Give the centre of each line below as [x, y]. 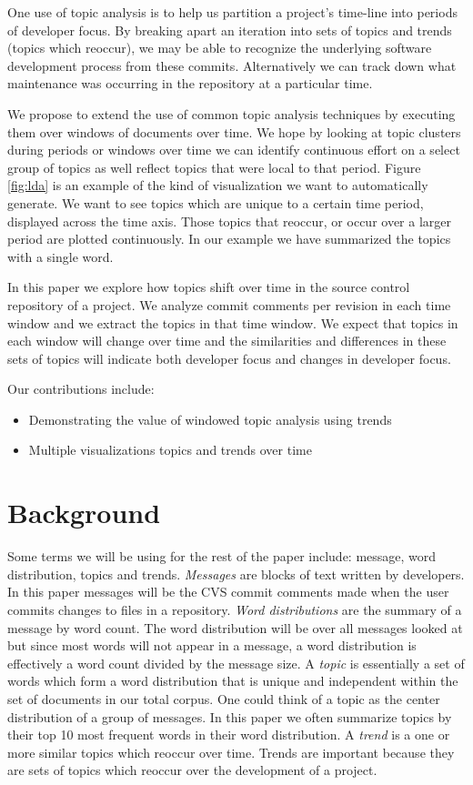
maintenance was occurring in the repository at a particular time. [190, 83]
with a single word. [60, 256]
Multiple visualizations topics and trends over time [170, 450]
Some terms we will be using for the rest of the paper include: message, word [222, 556]
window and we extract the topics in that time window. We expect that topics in [233, 322]
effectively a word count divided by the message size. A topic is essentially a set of [236, 663]
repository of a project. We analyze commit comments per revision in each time [229, 304]
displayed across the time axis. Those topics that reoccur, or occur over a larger [229, 221]
